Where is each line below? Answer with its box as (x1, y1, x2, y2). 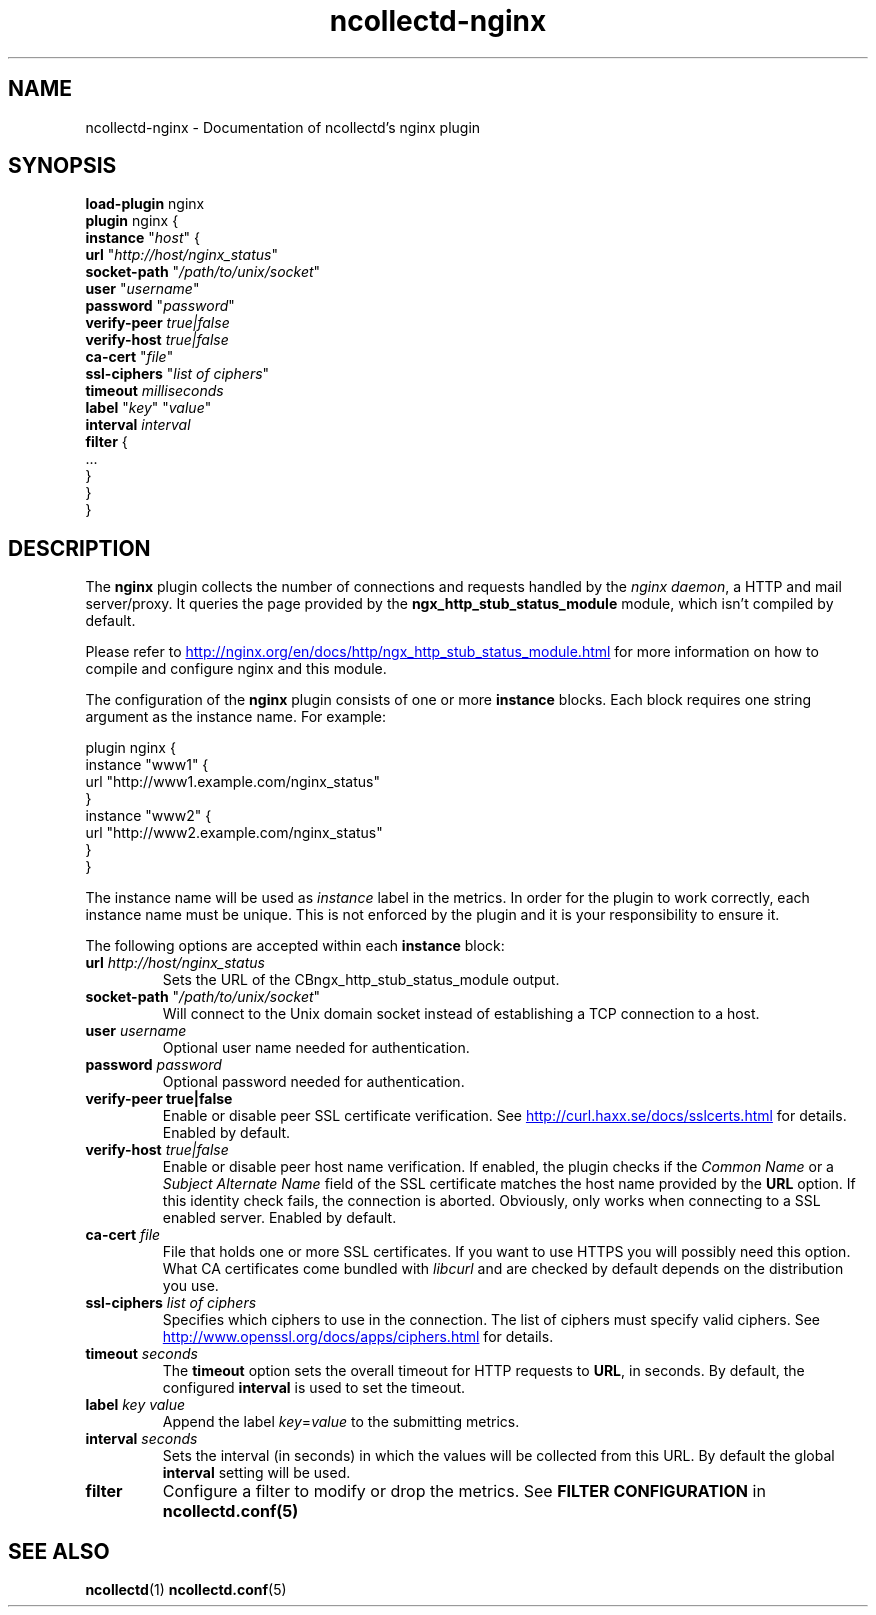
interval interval (85, 416, 191, 434)
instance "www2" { (85, 807, 212, 825)
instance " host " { (85, 229, 200, 247)
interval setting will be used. (162, 1464, 351, 1482)
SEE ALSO (8, 1538, 110, 1564)
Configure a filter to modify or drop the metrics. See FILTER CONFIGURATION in (162, 1481, 766, 1502)
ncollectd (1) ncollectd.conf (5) (85, 1581, 287, 1599)
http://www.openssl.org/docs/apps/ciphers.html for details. (162, 1328, 554, 1346)
